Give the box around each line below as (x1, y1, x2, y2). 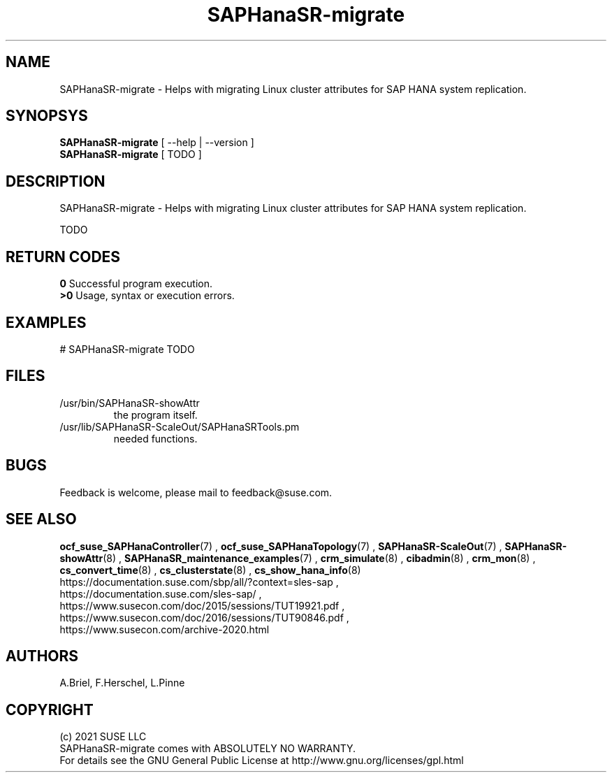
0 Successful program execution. (59, 278, 212, 290)
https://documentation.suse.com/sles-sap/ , (59, 587, 262, 600)
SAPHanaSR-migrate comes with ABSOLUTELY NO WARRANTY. (59, 742, 356, 755)
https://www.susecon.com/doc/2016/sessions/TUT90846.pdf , (59, 611, 349, 624)
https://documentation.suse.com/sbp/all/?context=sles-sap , (59, 575, 339, 588)
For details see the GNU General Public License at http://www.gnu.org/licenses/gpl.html (59, 754, 464, 767)
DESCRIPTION (6, 172, 105, 190)
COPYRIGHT (6, 700, 94, 719)
